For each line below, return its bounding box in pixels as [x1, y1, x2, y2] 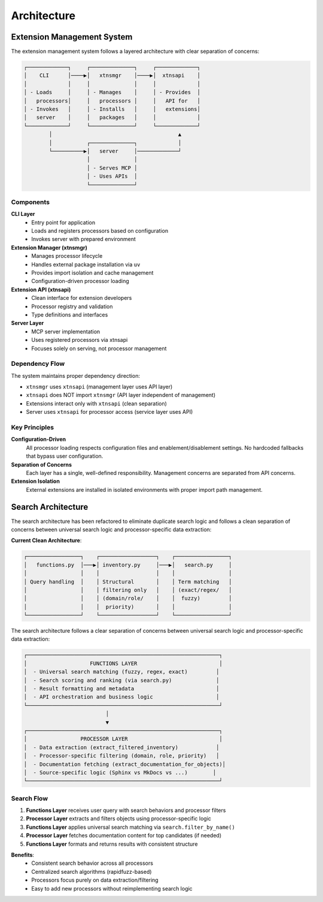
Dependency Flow [11, 360, 65, 368]
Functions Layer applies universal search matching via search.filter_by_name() [26, 823, 236, 831]
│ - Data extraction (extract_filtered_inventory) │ [23, 744, 220, 751]
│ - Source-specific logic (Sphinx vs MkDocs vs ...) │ [23, 769, 217, 776]
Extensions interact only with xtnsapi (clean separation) [26, 399, 167, 407]
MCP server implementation [31, 327, 100, 335]
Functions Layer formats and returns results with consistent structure [26, 840, 198, 847]
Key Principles [11, 423, 54, 431]
